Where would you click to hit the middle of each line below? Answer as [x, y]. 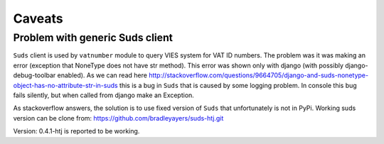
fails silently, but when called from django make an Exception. [104, 95]
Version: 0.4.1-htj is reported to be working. [76, 131]
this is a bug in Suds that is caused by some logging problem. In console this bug [238, 85]
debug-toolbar [34, 75]
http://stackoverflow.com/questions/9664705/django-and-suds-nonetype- [258, 75]
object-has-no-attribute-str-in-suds [65, 85]
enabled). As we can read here [102, 75]
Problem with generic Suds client [93, 38]
